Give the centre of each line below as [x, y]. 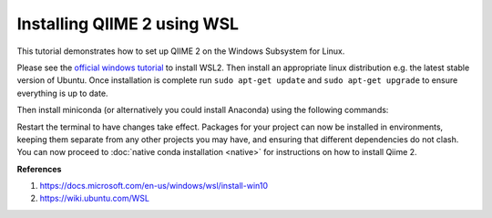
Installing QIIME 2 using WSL [128, 24]
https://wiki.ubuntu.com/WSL [95, 198]
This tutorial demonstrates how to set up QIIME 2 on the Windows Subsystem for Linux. [181, 51]
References [39, 169]
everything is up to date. [62, 93]
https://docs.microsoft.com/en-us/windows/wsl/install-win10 [154, 186]
